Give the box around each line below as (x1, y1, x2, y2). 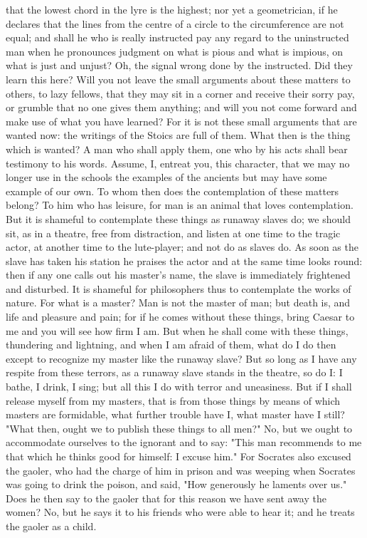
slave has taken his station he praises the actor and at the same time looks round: (6, 253, 363, 268)
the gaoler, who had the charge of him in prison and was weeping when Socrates (6, 462, 356, 477)
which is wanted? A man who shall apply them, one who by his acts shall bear (6, 141, 348, 156)
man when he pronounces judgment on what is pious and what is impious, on (6, 43, 344, 58)
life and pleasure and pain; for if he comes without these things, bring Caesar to (6, 309, 355, 324)
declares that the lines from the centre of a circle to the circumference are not (6, 16, 344, 31)
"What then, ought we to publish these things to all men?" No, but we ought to (6, 420, 353, 435)
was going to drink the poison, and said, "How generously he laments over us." (6, 477, 347, 492)
